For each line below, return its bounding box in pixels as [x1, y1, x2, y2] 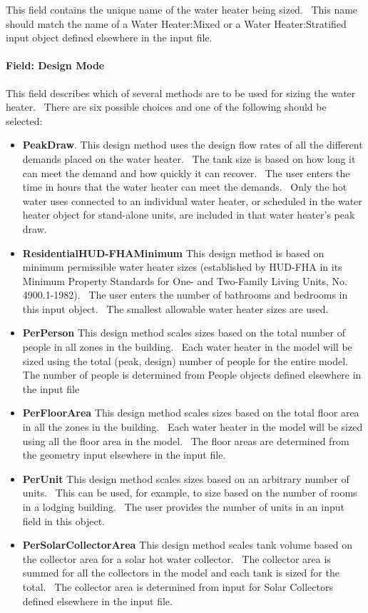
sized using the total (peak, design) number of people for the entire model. [22, 353, 348, 368]
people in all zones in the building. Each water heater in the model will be [22, 339, 352, 354]
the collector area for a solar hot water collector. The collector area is [22, 551, 331, 566]
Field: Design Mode [6, 58, 105, 73]
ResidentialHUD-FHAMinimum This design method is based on [22, 245, 324, 260]
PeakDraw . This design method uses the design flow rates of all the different [22, 137, 363, 152]
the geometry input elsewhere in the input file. [22, 447, 226, 462]
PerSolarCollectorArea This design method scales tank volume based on [22, 537, 353, 552]
